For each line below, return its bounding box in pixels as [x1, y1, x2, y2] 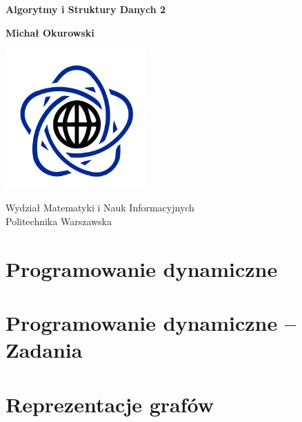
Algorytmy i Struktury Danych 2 [6, 2, 165, 16]
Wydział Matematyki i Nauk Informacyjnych [6, 200, 194, 215]
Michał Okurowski [6, 25, 94, 39]
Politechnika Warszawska [6, 213, 112, 228]
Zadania [6, 336, 83, 364]
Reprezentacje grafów [6, 390, 214, 418]
